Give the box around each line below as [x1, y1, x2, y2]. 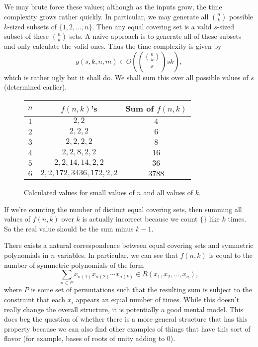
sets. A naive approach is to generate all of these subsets [69, 31, 242, 41]
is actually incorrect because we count [82, 214, 198, 224]
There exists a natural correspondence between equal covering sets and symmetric [4, 240, 254, 250]
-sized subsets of [7, 21, 57, 31]
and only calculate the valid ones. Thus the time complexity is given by [4, 41, 222, 51]
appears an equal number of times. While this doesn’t [76, 294, 240, 305]
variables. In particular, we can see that [57, 249, 178, 260]
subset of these [4, 31, 49, 41]
